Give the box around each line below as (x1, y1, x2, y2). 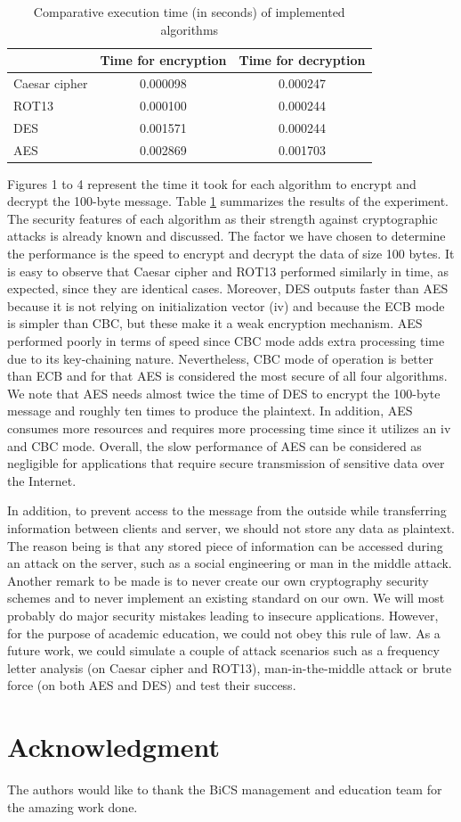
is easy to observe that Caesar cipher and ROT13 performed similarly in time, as (7, 261, 449, 280)
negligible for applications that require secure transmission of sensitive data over (7, 454, 445, 473)
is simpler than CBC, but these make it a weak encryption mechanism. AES (7, 314, 423, 333)
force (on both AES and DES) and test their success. (7, 676, 296, 695)
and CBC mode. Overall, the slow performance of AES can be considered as (7, 436, 422, 455)
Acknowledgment (7, 728, 220, 765)
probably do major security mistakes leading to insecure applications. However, (7, 605, 439, 624)
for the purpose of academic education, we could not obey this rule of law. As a (7, 623, 441, 642)
